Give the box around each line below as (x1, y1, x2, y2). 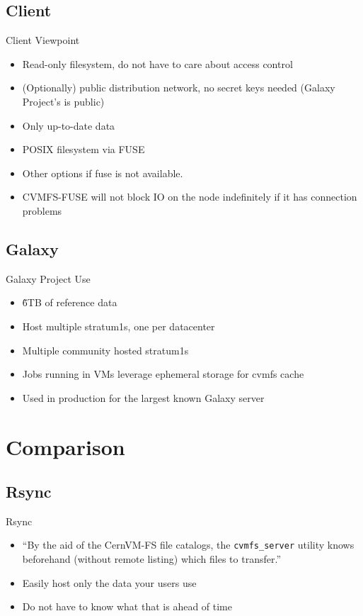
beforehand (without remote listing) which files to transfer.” (22, 551, 281, 566)
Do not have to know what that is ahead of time (22, 599, 232, 614)
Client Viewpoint (6, 33, 80, 47)
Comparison (6, 432, 125, 461)
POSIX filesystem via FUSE (22, 142, 145, 157)
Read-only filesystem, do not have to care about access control (22, 56, 293, 71)
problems (22, 203, 62, 218)
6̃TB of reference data (22, 295, 117, 310)
